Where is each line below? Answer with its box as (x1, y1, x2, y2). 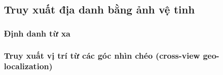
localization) (4, 60, 53, 72)
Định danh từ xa (4, 27, 71, 39)
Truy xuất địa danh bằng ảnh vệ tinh (4, 2, 195, 17)
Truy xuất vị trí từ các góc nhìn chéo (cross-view (4, 49, 200, 61)
